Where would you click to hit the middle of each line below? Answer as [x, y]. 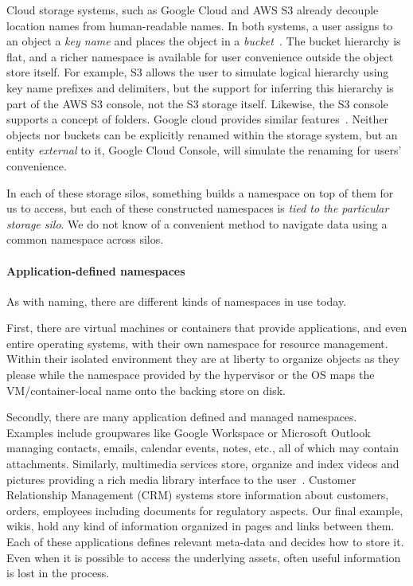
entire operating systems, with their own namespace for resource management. [197, 343]
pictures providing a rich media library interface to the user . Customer [181, 479]
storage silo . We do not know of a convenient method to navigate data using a [197, 223]
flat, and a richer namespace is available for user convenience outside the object [200, 56]
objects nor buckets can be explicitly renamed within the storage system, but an [202, 134]
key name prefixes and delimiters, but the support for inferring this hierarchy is [200, 87]
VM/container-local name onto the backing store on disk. [146, 390]
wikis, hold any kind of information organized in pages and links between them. [201, 526]
